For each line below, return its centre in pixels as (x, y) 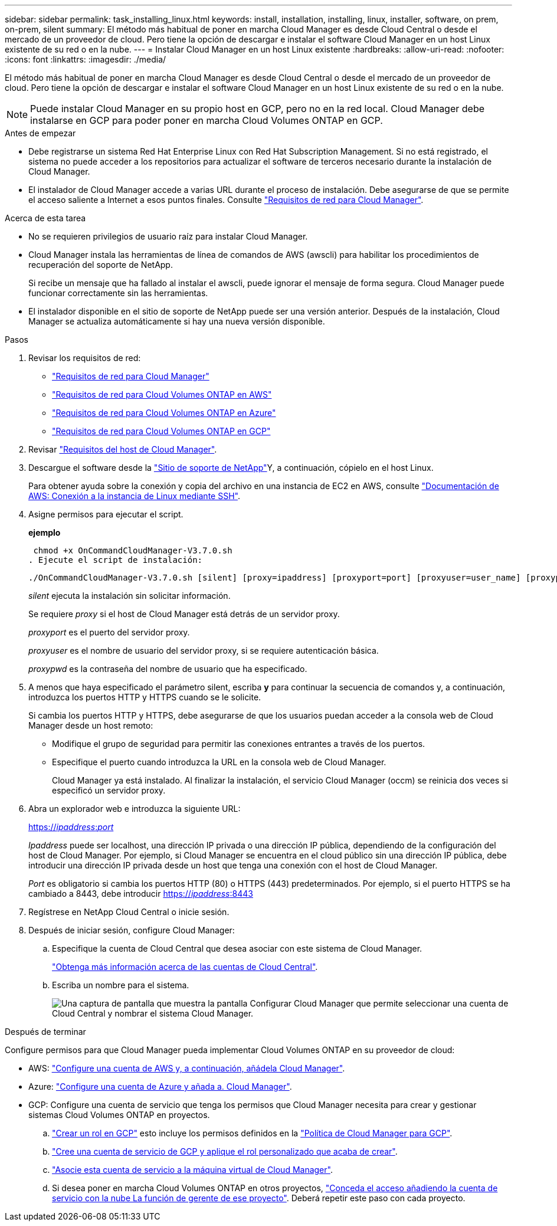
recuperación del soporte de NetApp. (101, 265)
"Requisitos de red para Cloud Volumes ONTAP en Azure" (164, 413)
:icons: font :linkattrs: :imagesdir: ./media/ (86, 59)
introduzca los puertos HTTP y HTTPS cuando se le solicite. (145, 697)
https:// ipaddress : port (71, 827)
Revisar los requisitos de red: (85, 358)
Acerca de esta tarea (45, 218)
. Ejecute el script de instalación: (116, 560)
